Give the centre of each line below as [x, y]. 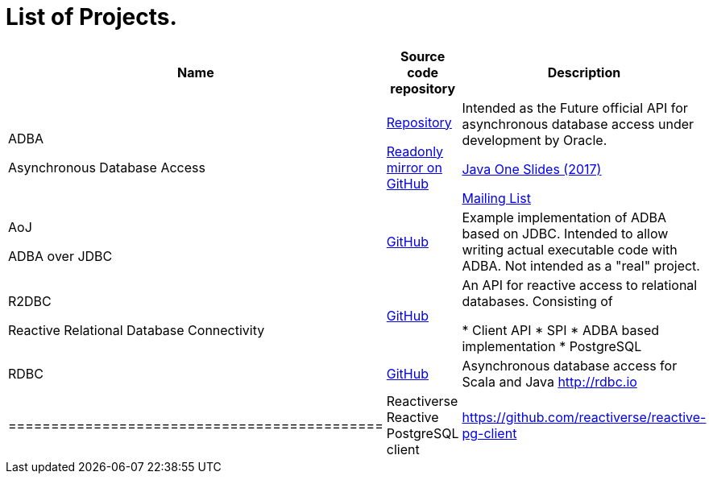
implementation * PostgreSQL [552, 346]
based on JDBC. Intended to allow [565, 233]
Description [584, 72]
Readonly [415, 151]
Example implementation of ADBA [564, 217]
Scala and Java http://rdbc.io [549, 381]
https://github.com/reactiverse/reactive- [584, 417]
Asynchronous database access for [570, 365]
